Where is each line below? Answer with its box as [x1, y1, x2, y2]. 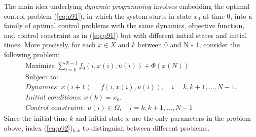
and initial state [75, 113, 124, 123]
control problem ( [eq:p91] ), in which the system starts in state [4, 10, 192, 21]
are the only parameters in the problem [132, 113, 251, 123]
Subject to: [25, 73, 59, 81]
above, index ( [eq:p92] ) [4, 122, 73, 133]
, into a [230, 10, 253, 21]
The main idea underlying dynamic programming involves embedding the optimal [4, 1, 250, 11]
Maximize [25, 63, 55, 70]
